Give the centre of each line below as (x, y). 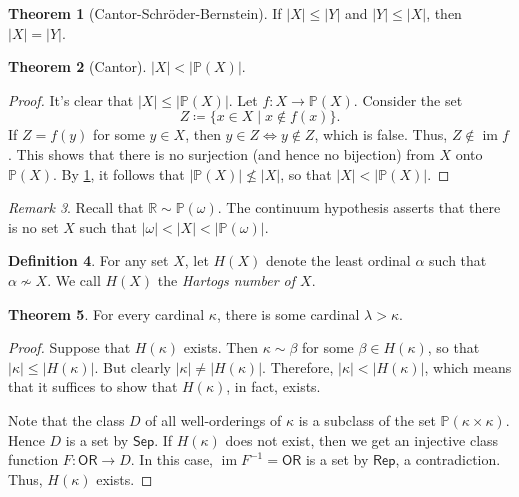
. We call (74, 279)
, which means (468, 366)
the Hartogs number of (226, 279)
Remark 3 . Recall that (76, 207)
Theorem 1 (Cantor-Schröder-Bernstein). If (145, 13)
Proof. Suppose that (69, 347)
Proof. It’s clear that (71, 99)
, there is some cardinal (288, 313)
